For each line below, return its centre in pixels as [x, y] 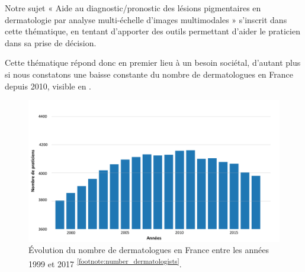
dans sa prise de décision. [51, 42]
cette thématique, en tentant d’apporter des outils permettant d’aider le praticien [152, 31]
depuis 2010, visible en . [48, 86]
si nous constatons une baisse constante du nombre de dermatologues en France [149, 74]
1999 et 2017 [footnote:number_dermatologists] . [105, 263]
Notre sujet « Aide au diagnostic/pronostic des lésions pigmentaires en [133, 8]
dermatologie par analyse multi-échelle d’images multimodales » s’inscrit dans [146, 19]
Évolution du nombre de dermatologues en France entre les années [149, 250]
